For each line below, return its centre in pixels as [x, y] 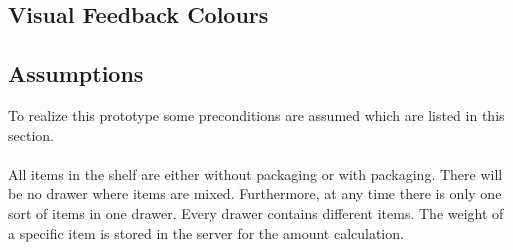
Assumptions [76, 73]
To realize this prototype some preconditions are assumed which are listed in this [256, 114]
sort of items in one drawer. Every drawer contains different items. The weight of [256, 212]
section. [31, 134]
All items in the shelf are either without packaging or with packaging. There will [255, 173]
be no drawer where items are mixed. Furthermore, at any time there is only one [255, 193]
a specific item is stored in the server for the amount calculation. [206, 232]
